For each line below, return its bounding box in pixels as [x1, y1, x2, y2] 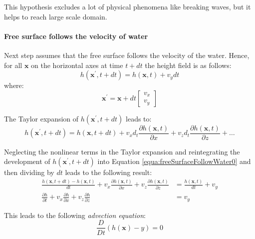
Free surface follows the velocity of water [4, 30, 148, 41]
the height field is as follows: [145, 59, 232, 70]
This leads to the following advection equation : [4, 209, 146, 220]
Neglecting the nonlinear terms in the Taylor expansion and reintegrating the [4, 146, 240, 156]
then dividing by [4, 167, 54, 177]
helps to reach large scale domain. [4, 11, 107, 21]
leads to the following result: [65, 167, 152, 177]
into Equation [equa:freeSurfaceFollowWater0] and [97, 156, 251, 166]
